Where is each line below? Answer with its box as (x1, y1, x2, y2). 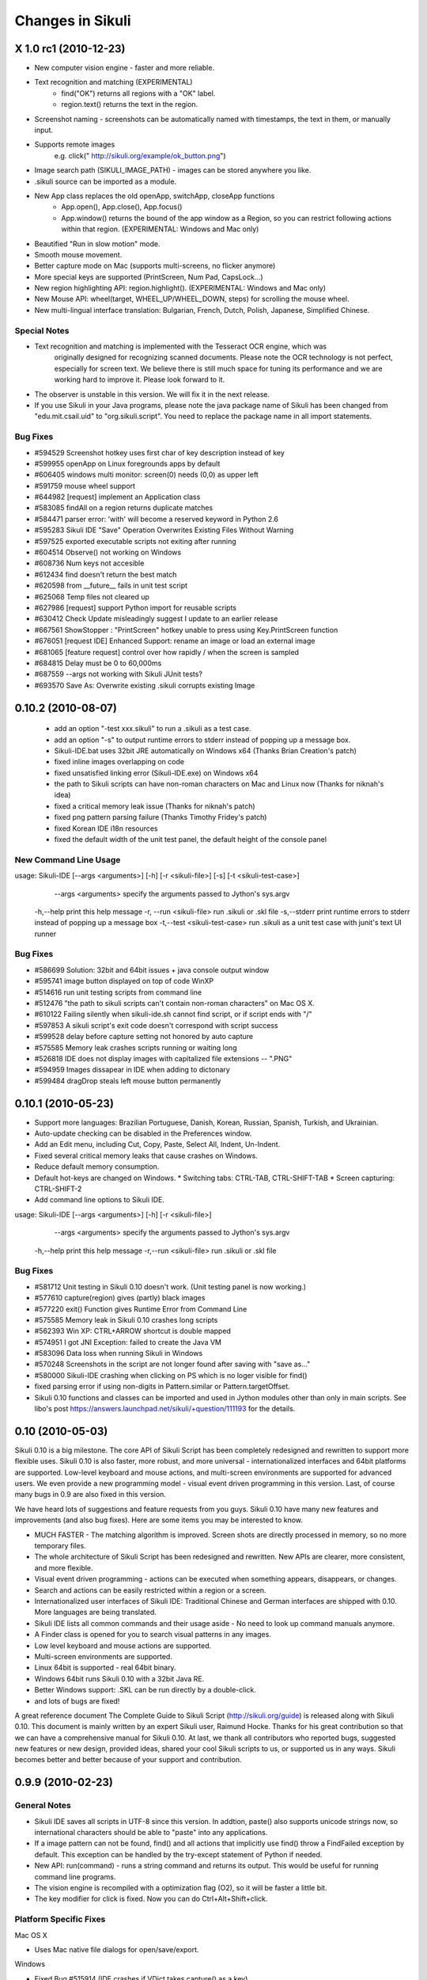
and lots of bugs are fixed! (34, 1696, 120, 1706)
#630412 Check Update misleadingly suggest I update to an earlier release (34, 614, 278, 623)
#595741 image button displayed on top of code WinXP (34, 977, 214, 986)
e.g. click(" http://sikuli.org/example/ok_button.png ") (54, 150, 226, 160)
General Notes (14, 1800, 71, 1811)
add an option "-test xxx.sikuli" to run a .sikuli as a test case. (54, 724, 251, 733)
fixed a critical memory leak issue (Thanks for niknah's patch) (54, 801, 256, 811)
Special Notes (14, 325, 70, 336)
